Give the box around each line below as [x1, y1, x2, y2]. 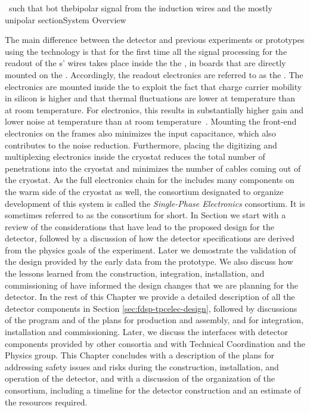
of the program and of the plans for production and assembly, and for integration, [5, 314, 304, 326]
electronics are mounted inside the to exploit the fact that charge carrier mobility [5, 80, 302, 92]
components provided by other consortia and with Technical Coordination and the [5, 337, 305, 349]
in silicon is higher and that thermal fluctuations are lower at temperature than [5, 92, 295, 104]
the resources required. [5, 395, 88, 408]
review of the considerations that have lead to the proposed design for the [5, 220, 274, 233]
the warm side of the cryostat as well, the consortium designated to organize [5, 185, 284, 197]
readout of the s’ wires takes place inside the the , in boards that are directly [5, 57, 286, 69]
